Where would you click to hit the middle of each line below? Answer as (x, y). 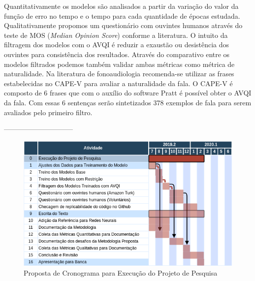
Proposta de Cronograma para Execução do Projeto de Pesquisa (121, 272)
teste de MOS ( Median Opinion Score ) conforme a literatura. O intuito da (116, 35)
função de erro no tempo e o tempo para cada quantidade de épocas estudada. (122, 16)
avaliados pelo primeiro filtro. (48, 112)
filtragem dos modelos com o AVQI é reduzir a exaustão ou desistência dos (117, 45)
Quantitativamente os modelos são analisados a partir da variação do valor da (121, 6)
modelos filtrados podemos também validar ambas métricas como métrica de (119, 64)
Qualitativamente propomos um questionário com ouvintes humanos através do (123, 25)
